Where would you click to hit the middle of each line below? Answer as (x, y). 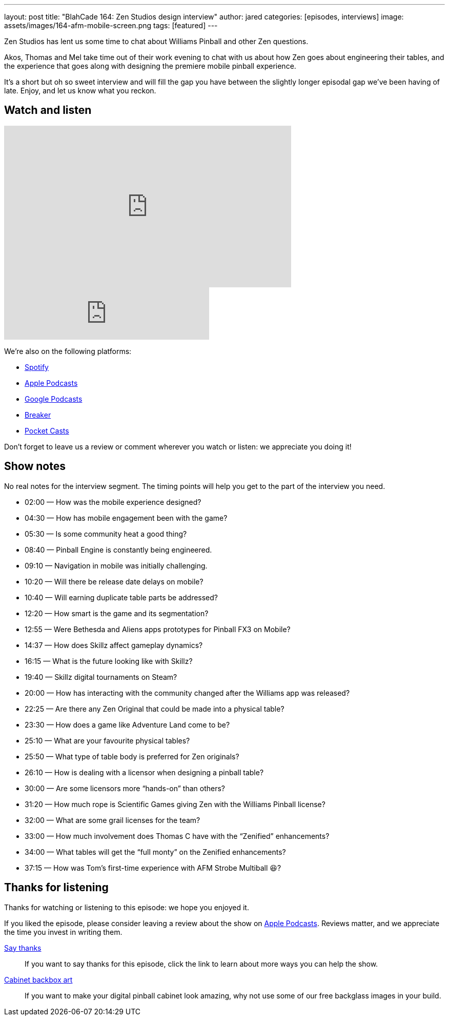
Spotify (37, 367)
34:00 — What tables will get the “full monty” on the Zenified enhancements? (155, 852)
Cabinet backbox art (38, 979)
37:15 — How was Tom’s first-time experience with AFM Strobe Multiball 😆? (153, 868)
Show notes (35, 466)
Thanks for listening (56, 888)
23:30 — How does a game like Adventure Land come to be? (127, 724)
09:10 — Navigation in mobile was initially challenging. (116, 565)
